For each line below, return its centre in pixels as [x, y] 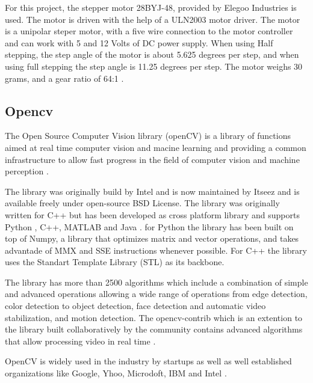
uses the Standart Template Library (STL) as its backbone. [115, 262]
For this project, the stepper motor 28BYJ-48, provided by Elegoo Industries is [151, 7]
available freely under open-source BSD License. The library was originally [142, 203]
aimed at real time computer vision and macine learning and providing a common [156, 147]
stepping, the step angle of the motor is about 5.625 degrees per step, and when [152, 54]
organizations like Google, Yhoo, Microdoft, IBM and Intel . [116, 373]
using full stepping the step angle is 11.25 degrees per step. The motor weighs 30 [154, 66]
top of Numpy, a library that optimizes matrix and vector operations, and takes [152, 238]
